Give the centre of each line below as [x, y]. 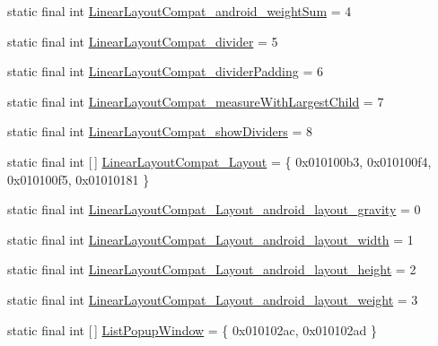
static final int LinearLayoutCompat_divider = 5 [143, 41]
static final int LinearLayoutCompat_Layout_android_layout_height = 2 [212, 269]
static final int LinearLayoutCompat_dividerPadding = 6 [165, 71]
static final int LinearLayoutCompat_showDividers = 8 [160, 131]
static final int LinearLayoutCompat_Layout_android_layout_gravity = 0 [214, 209]
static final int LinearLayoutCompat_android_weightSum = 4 [180, 11]
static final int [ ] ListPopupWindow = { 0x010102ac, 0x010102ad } [193, 329]
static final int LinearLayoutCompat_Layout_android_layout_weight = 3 [213, 299]
